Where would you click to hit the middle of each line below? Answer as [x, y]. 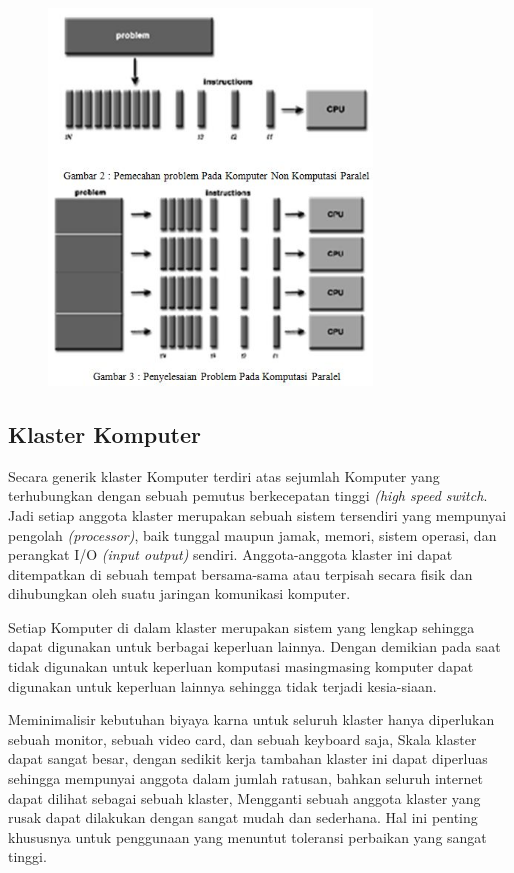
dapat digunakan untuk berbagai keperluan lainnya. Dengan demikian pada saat [254, 646]
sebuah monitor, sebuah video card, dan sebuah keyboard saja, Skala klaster [242, 738]
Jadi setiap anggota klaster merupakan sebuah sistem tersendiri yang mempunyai [257, 514]
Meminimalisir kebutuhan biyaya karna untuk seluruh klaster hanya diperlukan [251, 719]
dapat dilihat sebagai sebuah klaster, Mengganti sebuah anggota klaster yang [244, 797]
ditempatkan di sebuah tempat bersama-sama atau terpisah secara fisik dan [240, 573]
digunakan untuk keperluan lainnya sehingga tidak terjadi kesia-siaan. [222, 685]
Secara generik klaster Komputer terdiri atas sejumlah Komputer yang [224, 475]
